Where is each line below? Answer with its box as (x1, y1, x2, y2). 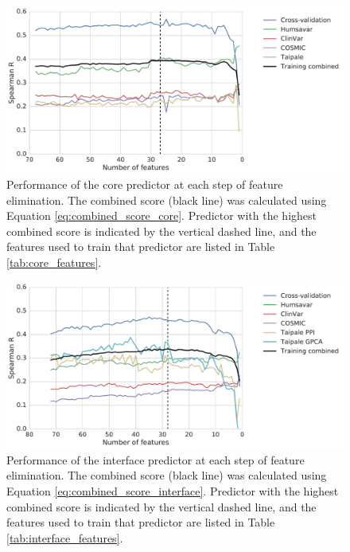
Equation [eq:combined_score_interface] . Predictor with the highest (6, 482, 339, 499)
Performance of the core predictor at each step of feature (6, 176, 283, 193)
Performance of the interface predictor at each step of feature (6, 451, 305, 468)
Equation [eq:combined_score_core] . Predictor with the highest (6, 207, 317, 224)
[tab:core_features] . (6, 254, 102, 271)
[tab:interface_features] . (6, 529, 123, 546)
